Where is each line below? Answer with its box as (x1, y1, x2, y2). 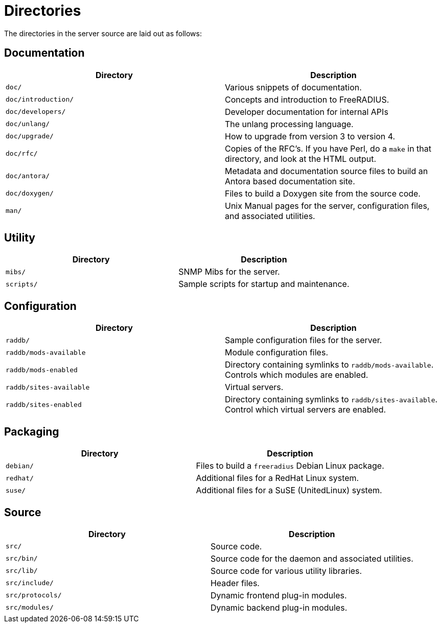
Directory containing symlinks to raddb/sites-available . (225, 394, 438, 405)
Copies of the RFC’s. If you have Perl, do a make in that (225, 143, 432, 154)
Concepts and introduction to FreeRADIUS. (225, 94, 389, 105)
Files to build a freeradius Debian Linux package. (196, 461, 384, 471)
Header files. (210, 577, 260, 588)
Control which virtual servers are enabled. (225, 404, 386, 415)
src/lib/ (6, 567, 38, 575)
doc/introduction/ (6, 95, 74, 104)
